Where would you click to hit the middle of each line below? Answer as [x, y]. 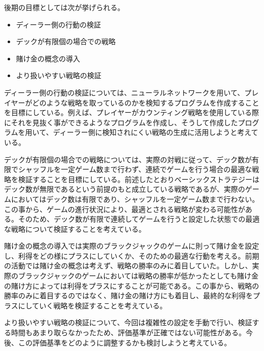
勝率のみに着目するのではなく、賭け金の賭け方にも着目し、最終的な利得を [128, 295]
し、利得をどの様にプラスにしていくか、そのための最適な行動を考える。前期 [132, 255]
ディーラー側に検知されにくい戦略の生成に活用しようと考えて [156, 132]
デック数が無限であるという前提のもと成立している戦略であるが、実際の [125, 189]
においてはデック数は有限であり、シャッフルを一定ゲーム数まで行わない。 [135, 199]
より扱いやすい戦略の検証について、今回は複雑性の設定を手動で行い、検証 [128, 322]
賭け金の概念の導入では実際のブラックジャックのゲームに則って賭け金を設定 [132, 246]
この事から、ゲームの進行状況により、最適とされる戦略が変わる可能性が [125, 209]
